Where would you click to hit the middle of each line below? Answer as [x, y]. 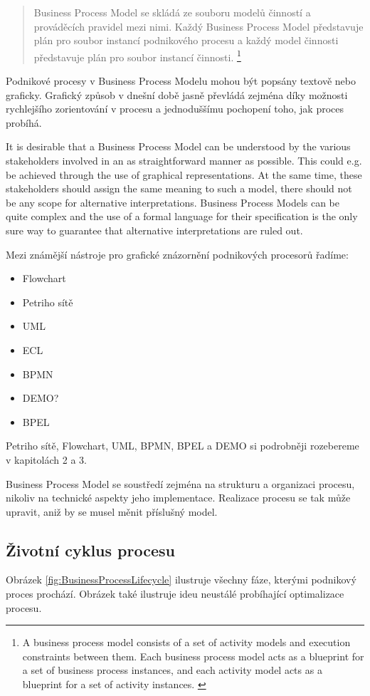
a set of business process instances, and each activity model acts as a [172, 670]
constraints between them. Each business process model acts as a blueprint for [193, 656]
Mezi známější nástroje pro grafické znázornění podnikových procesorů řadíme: [177, 254]
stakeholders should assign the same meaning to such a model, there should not [179, 188]
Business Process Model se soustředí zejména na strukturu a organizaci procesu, [180, 483]
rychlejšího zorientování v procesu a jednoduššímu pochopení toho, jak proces [175, 109]
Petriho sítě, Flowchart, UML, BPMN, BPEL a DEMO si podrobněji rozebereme [183, 446]
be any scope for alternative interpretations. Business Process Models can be [173, 202]
